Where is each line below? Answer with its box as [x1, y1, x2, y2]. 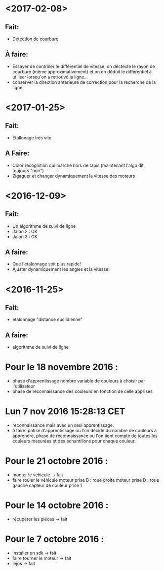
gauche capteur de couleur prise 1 [12, 482, 82, 489]
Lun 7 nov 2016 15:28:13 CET [5, 406, 125, 417]
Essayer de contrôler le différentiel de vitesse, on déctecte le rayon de [12, 63, 155, 69]
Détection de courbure [12, 36, 59, 42]
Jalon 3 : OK [12, 234, 38, 240]
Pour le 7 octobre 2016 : [5, 534, 104, 545]
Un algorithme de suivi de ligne [12, 223, 76, 229]
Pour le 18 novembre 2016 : [5, 362, 119, 373]
